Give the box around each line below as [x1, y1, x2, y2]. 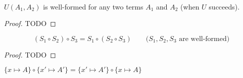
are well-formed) [179, 35, 230, 42]
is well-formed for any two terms [43, 1, 143, 11]
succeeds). [209, 1, 240, 11]
